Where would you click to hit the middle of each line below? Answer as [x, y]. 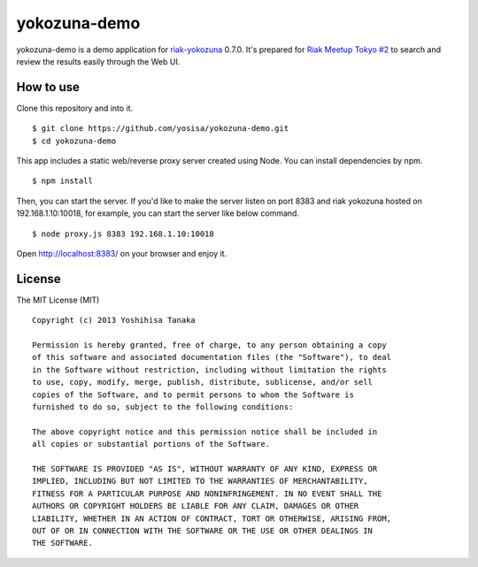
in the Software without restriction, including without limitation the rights [209, 370]
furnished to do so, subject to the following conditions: [163, 407]
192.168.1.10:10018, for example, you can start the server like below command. [158, 213]
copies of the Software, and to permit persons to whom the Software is [193, 395]
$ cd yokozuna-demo [74, 141]
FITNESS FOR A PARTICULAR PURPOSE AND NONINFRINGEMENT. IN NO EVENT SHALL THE [207, 494]
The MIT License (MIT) [58, 300]
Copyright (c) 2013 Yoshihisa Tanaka [114, 320]
